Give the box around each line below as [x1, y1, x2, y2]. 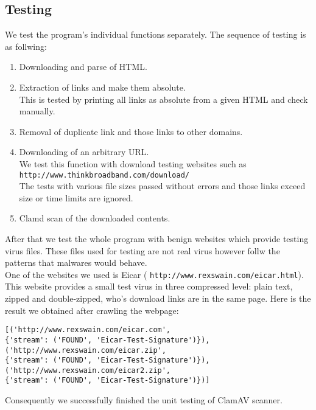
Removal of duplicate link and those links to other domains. [19, 125, 243, 137]
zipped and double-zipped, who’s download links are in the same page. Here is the [5, 292, 311, 305]
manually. [19, 105, 55, 117]
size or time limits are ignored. [19, 191, 133, 204]
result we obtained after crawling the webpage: [5, 304, 179, 316]
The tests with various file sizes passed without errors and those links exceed [19, 179, 306, 192]
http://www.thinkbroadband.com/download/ [19, 170, 189, 179]
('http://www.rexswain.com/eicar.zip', [5, 346, 166, 355]
